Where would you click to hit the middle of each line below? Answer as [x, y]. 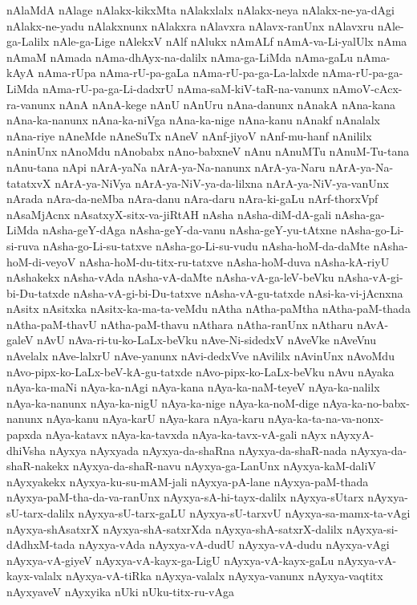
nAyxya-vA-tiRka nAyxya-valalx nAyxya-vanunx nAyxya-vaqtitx [224, 576]
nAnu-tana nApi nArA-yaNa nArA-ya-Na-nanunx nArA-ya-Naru [166, 166]
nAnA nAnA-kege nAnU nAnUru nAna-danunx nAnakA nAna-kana [227, 104]
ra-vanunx [31, 104]
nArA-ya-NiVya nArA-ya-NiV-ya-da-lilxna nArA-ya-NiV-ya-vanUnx [222, 183]
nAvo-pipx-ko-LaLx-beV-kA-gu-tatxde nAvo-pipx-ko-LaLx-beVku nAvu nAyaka [200, 371]
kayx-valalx [34, 576]
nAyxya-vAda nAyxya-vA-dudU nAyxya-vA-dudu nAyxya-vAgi [234, 544]
